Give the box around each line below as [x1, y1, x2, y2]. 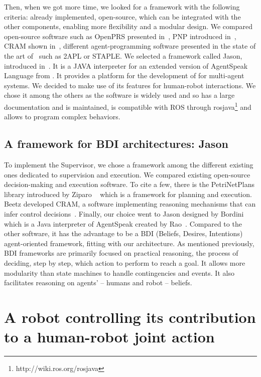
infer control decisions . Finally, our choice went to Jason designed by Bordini [4, 208, 244, 219]
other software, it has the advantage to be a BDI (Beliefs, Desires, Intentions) [4, 228, 243, 239]
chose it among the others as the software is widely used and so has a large [4, 90, 235, 100]
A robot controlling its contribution [4, 306, 256, 327]
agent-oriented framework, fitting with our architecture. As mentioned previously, [4, 238, 254, 248]
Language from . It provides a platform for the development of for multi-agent [4, 70, 244, 81]
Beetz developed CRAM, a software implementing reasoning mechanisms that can [4, 199, 256, 209]
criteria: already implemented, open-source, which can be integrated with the [4, 11, 241, 22]
